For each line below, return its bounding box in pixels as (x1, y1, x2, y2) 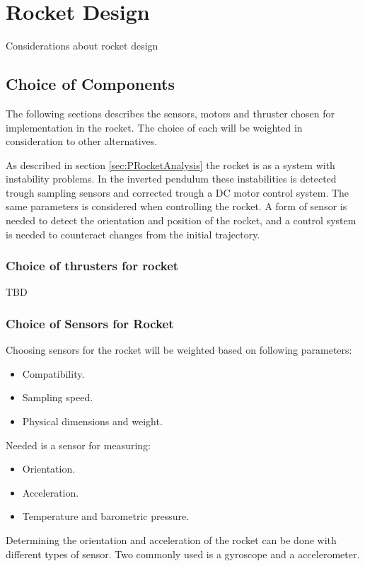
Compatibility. (22, 366, 85, 381)
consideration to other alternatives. (6, 134, 158, 149)
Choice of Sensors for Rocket (6, 315, 174, 332)
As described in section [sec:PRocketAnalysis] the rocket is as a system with (6, 157, 335, 172)
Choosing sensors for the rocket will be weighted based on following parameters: (6, 342, 352, 357)
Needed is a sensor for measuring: (6, 437, 151, 452)
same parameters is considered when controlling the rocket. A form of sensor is (6, 199, 347, 214)
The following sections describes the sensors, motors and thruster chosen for (6, 105, 335, 120)
